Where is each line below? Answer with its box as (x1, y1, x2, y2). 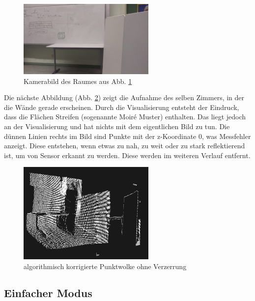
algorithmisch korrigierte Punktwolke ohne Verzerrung (24, 261, 187, 271)
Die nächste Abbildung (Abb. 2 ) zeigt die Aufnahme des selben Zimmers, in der (4, 92, 245, 103)
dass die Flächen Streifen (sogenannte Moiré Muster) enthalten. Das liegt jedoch (4, 111, 246, 122)
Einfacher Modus (4, 285, 92, 300)
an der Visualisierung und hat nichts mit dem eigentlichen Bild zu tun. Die (4, 121, 230, 132)
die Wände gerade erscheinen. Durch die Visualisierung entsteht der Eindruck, (4, 102, 239, 112)
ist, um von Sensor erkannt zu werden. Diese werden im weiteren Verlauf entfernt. (4, 150, 251, 160)
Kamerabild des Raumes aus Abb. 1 (24, 76, 132, 86)
